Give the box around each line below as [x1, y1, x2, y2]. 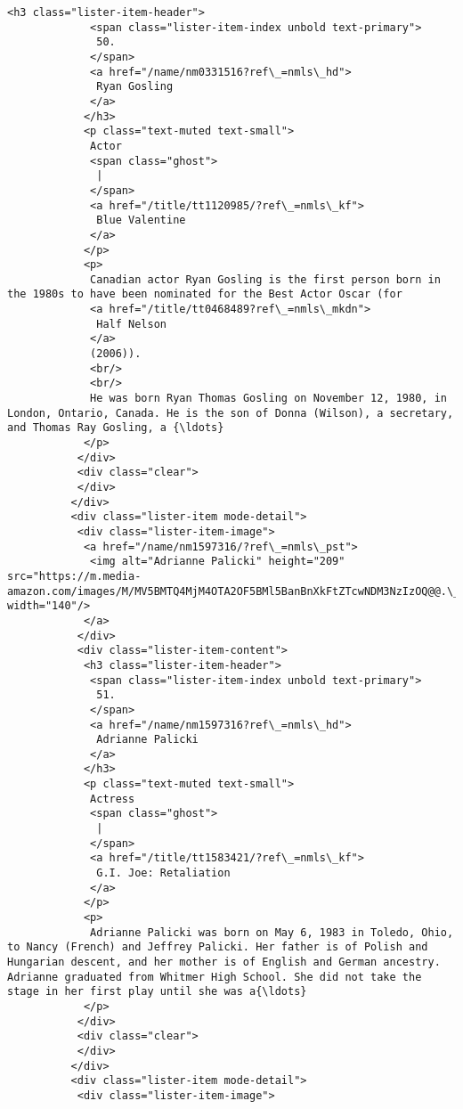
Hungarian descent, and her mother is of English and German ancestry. [7, 956, 441, 968]
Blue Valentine [96, 214, 186, 227]
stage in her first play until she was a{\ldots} [7, 985, 307, 999]
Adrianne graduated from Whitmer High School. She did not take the [7, 970, 422, 983]
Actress [90, 792, 135, 805]
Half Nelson [96, 317, 167, 330]
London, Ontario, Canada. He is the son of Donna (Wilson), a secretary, [7, 406, 454, 420]
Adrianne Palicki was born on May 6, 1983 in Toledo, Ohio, [90, 926, 454, 939]
